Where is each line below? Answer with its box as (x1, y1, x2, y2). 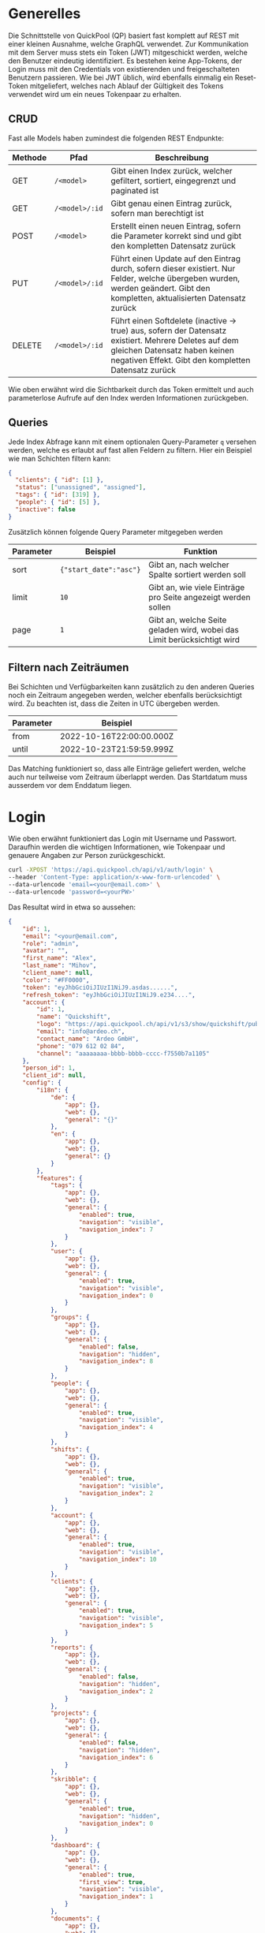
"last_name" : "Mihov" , (22, 961, 97, 970)
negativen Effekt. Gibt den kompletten (110, 354, 251, 365)
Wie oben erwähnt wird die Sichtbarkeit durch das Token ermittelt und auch (8, 384, 254, 394)
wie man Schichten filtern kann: (8, 453, 111, 463)
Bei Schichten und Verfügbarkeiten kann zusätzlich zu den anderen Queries (8, 681, 255, 691)
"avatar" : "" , (22, 947, 69, 955)
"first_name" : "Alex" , (22, 954, 97, 962)
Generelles (8, 5, 81, 23)
